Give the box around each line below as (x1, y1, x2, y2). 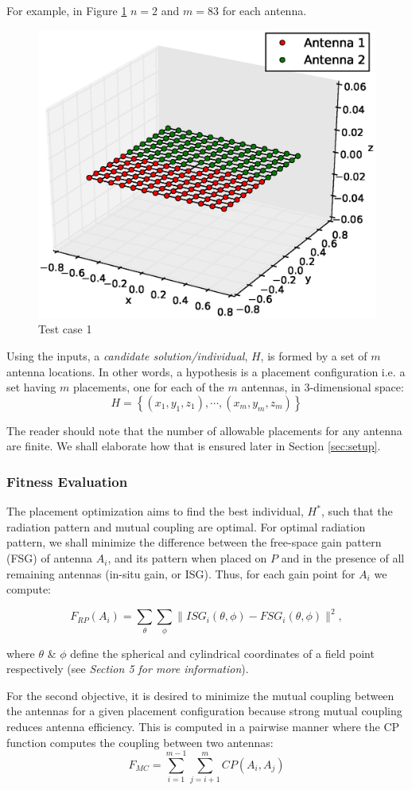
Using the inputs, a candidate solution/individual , (6, 348, 248, 364)
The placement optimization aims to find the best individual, (6, 503, 304, 520)
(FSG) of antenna (6, 550, 93, 566)
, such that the (321, 503, 393, 520)
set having (6, 379, 56, 395)
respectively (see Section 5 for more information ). (6, 660, 249, 677)
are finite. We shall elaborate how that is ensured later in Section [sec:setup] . (6, 438, 381, 454)
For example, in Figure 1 (6, 2, 127, 18)
